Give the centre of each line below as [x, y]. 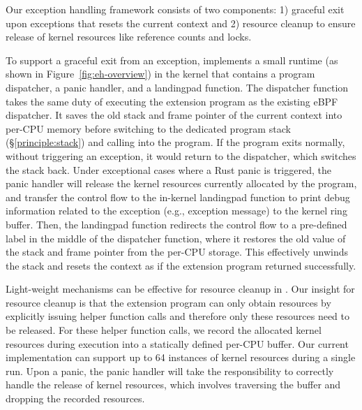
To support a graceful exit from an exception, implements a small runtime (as [172, 60]
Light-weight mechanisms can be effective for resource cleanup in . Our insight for [180, 289]
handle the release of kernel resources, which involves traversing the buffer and [173, 385]
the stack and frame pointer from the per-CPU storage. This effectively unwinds [177, 252]
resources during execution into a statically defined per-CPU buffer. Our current [177, 343]
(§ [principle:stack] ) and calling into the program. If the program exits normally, [175, 142]
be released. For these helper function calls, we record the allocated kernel [164, 330]
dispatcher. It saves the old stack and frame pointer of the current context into [174, 115]
